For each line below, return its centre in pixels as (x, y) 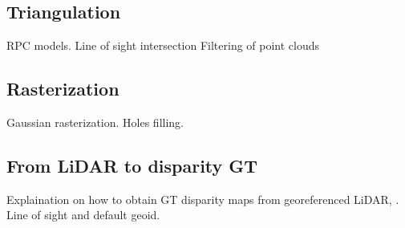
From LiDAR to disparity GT (132, 165)
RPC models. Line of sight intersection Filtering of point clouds (163, 45)
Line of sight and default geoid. (83, 215)
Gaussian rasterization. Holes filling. (95, 122)
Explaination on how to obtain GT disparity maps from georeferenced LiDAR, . (203, 199)
